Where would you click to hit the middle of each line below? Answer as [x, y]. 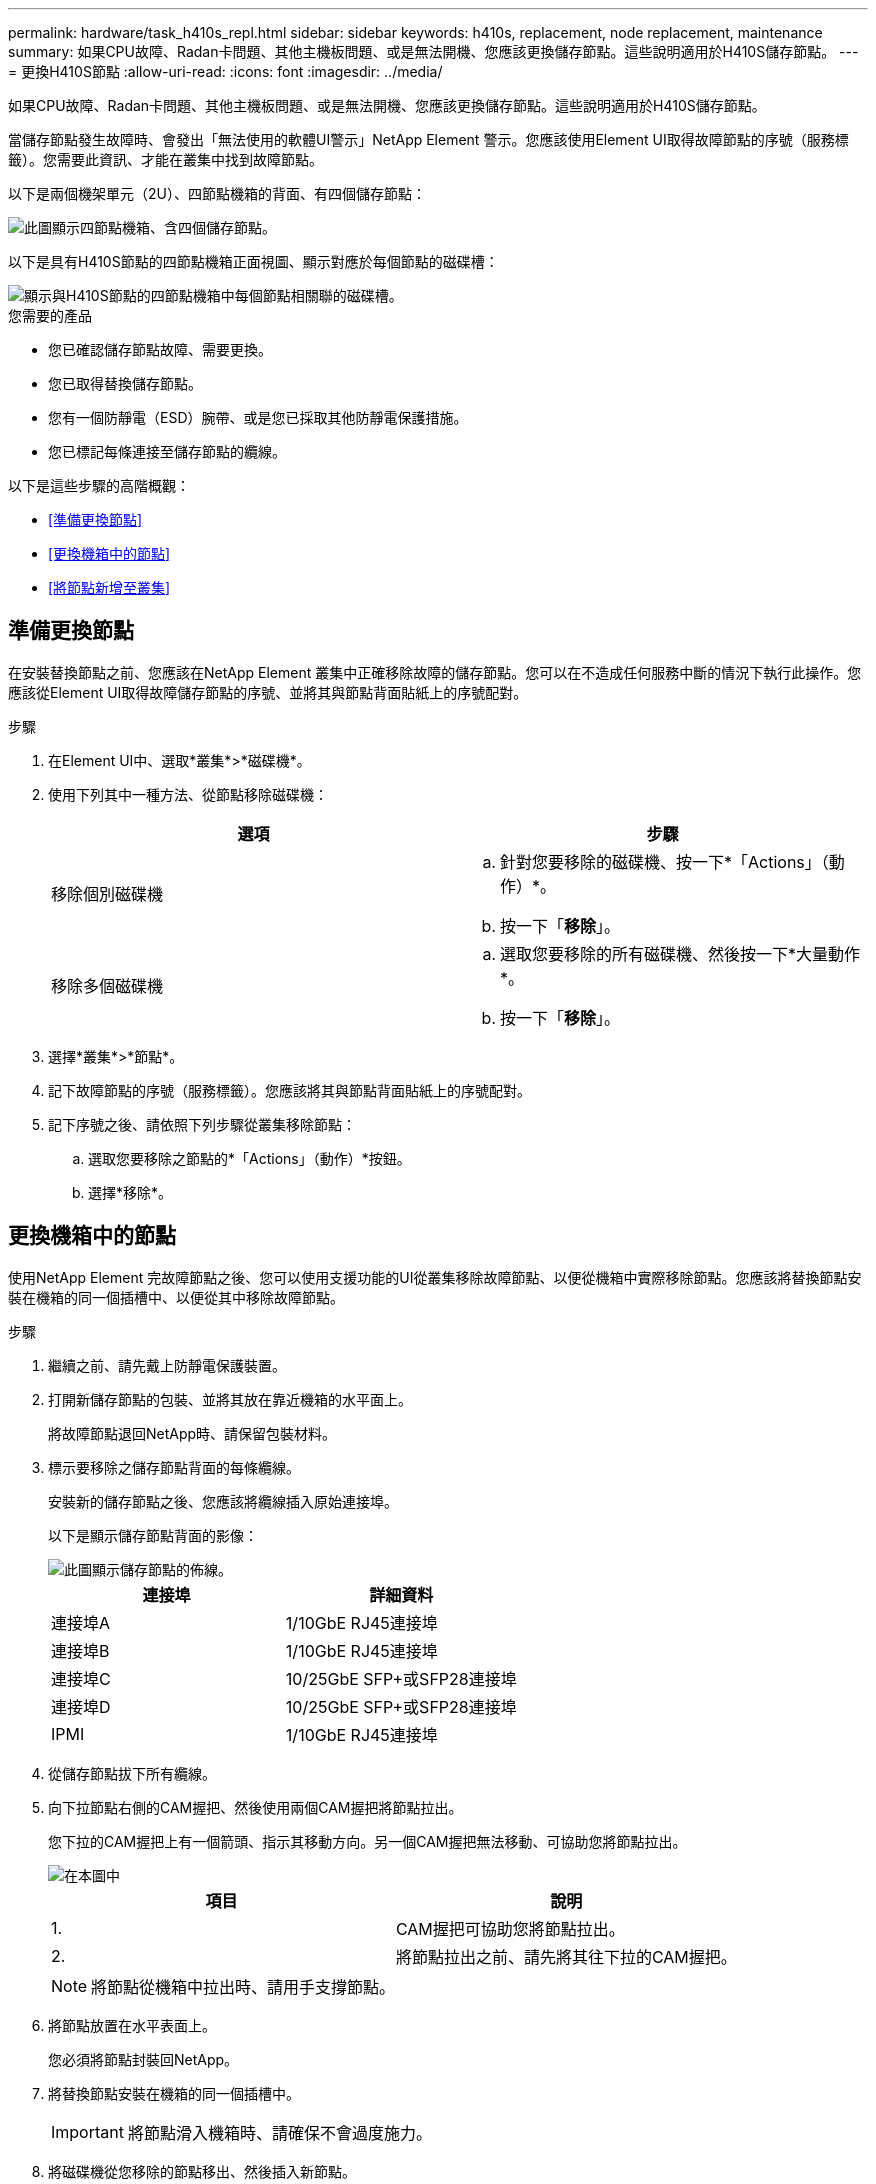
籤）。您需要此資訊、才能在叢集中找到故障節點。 [165, 159]
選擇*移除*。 [130, 1192]
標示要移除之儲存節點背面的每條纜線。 [174, 1467]
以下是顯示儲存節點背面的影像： [153, 1535]
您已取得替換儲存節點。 [125, 383]
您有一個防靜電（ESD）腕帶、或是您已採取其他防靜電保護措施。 [258, 417]
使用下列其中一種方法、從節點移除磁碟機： [188, 794]
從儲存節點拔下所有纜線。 [132, 1773]
